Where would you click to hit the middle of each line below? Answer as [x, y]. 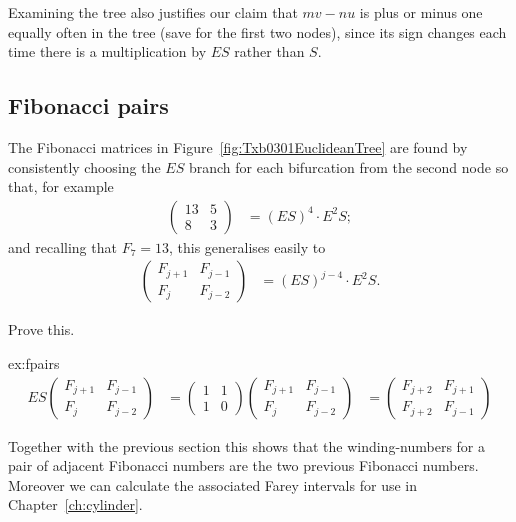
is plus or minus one [421, 12]
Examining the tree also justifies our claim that [153, 12]
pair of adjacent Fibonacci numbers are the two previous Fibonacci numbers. [243, 465]
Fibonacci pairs [88, 105]
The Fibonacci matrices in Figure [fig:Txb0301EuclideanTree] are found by [238, 146]
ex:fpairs [34, 363]
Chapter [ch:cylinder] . [75, 504]
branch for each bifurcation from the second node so [348, 166]
